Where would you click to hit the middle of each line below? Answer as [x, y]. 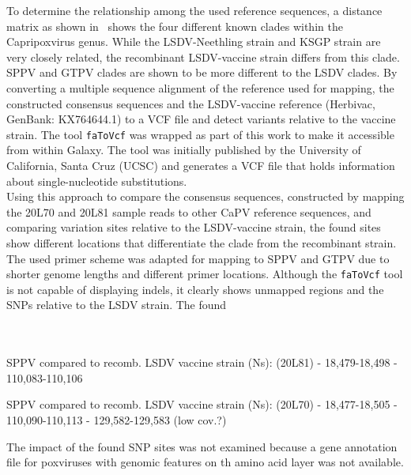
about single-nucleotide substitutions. [97, 181]
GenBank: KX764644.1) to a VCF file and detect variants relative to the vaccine [201, 119]
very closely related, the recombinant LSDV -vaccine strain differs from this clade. [203, 57]
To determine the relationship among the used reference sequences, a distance [194, 10]
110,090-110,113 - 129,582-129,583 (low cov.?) [117, 419]
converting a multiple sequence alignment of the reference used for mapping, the [200, 87]
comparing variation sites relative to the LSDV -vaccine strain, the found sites [194, 227]
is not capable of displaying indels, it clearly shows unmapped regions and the [195, 289]
